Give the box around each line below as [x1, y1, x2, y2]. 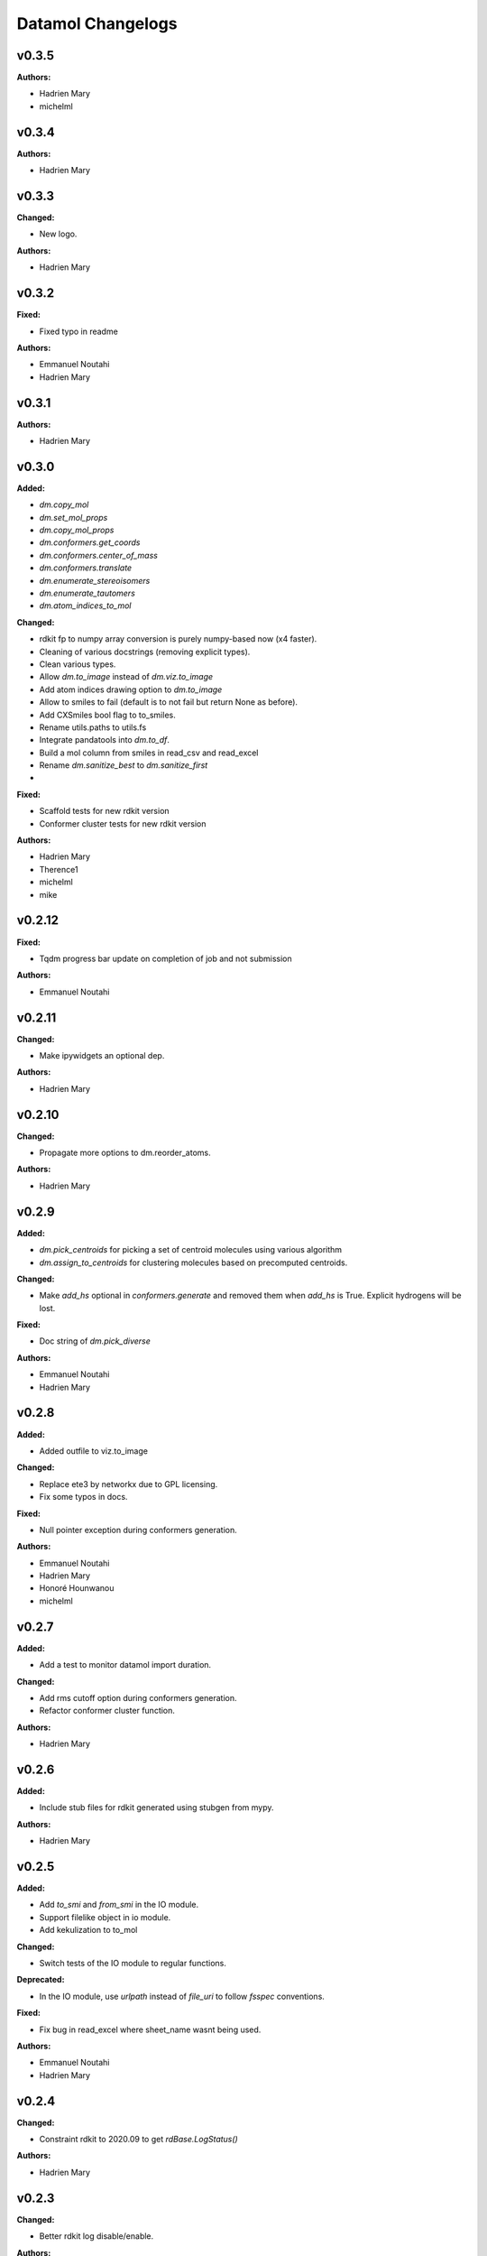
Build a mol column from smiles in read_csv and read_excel [39, 747, 259, 758]
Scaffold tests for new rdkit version [39, 806, 170, 817]
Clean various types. [39, 659, 116, 670]
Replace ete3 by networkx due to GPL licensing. [39, 1478, 218, 1489]
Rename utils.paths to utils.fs [39, 722, 147, 733]
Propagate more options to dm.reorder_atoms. [39, 1147, 211, 1159]
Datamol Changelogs [16, 14, 178, 33]
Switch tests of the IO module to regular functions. [39, 1958, 227, 1969]
